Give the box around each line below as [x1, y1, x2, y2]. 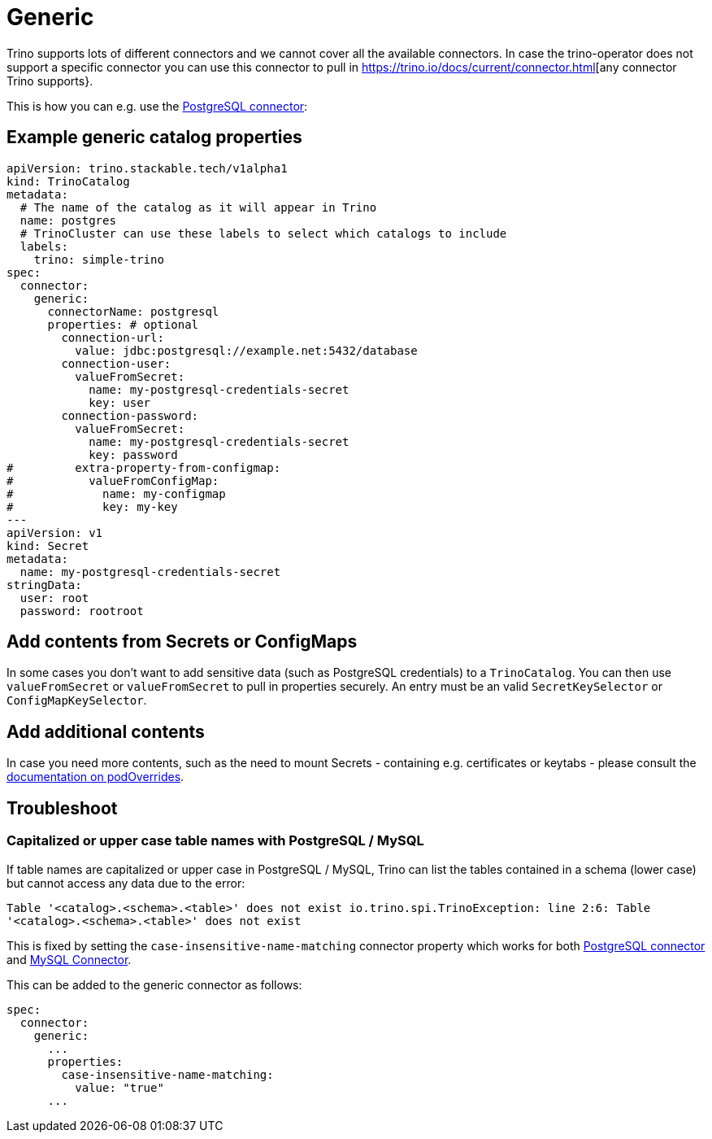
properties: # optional [47, 317, 199, 331]
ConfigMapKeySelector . [7, 693, 147, 708]
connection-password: [61, 408, 199, 422]
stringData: [7, 578, 82, 591]
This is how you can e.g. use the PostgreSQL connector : [7, 98, 308, 113]
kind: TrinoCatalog [7, 174, 130, 188]
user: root [20, 591, 89, 604]
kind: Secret [7, 539, 89, 552]
